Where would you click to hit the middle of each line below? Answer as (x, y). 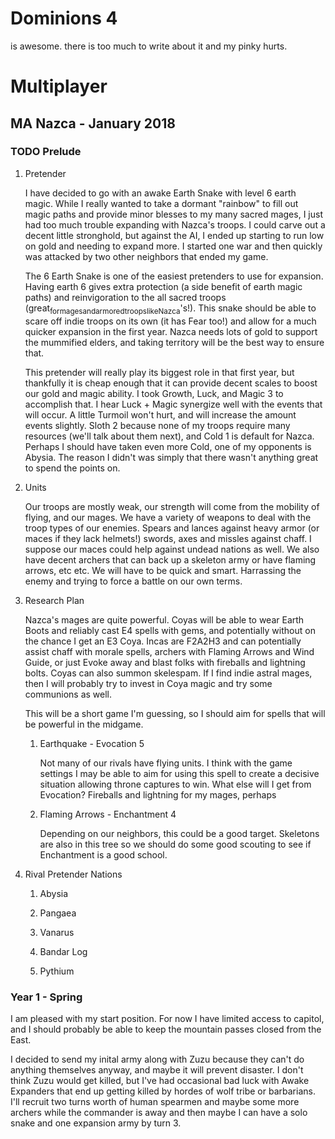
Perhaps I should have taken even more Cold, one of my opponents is (168, 446)
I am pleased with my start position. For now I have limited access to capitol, (167, 1018)
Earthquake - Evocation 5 (92, 743)
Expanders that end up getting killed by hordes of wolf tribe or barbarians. (163, 1091)
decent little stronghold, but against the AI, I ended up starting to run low (174, 235)
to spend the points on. (72, 468)
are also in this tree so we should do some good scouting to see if (175, 844)
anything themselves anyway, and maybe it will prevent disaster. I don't (157, 1069)
